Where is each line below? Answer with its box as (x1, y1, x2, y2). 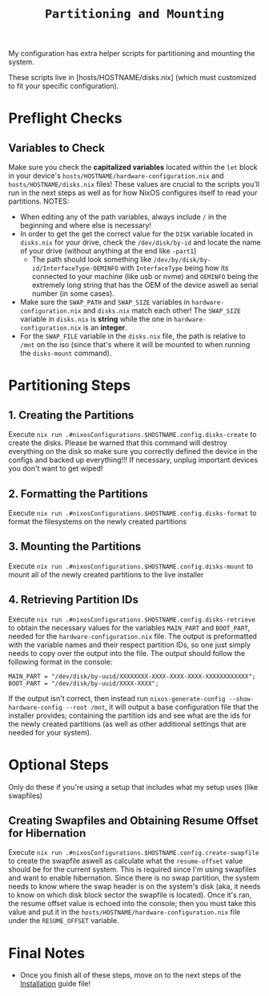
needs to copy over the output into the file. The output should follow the (8, 648, 246, 658)
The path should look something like (31, 255, 152, 265)
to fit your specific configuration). (8, 81, 119, 91)
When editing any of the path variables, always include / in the (19, 212, 227, 222)
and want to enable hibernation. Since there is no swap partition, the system (8, 873, 260, 883)
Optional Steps (8, 755, 110, 774)
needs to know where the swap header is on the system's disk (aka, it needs (8, 881, 261, 892)
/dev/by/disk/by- (153, 256, 211, 265)
